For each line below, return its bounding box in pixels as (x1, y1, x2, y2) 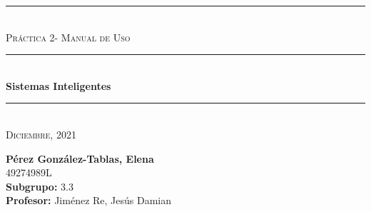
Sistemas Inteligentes (6, 78, 111, 93)
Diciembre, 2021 (6, 126, 76, 141)
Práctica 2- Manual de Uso (6, 29, 131, 44)
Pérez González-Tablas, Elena (6, 151, 154, 166)
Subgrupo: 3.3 (6, 178, 73, 193)
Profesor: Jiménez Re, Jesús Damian (6, 193, 172, 208)
